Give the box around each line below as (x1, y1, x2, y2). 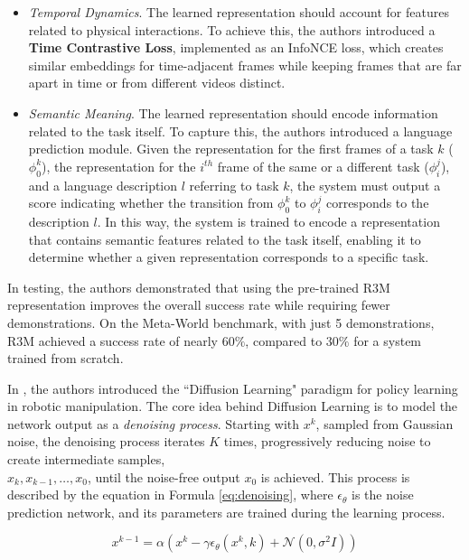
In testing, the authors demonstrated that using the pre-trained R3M (7, 277, 390, 296)
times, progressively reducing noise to (223, 432, 431, 451)
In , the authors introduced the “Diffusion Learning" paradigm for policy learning (7, 378, 458, 397)
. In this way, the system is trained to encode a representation (97, 211, 440, 230)
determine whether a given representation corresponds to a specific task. (28, 247, 429, 266)
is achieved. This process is (260, 467, 410, 486)
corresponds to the (325, 193, 429, 212)
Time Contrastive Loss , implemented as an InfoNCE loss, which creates (28, 38, 444, 57)
